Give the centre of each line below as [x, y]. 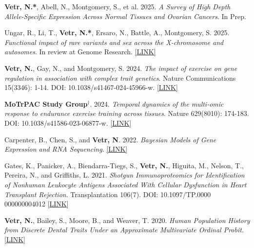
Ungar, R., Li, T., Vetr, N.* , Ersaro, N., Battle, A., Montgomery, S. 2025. [117, 33]
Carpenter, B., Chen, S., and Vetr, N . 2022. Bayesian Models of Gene [110, 139]
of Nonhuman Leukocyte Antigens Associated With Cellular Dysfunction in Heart [126, 184]
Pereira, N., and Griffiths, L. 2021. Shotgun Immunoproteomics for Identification [125, 175]
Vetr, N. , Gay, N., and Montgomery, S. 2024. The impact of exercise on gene [121, 68]
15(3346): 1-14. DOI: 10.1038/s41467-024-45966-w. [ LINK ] [91, 87]
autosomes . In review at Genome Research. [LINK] [80, 52]
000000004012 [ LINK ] [37, 204]
